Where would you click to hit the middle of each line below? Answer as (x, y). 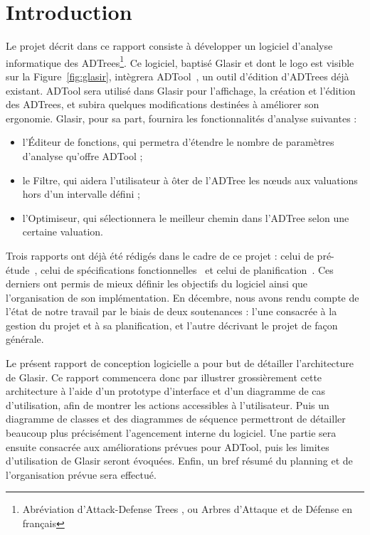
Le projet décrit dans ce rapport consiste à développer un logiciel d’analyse (169, 46)
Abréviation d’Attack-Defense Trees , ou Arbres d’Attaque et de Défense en (187, 509)
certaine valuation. (63, 232)
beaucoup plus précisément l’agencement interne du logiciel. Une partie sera (171, 433)
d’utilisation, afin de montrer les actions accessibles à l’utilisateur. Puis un (168, 404)
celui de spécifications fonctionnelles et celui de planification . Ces (187, 269)
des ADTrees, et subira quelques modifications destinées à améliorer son (163, 104)
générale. (25, 339)
